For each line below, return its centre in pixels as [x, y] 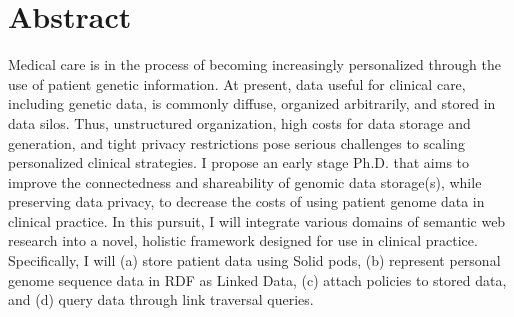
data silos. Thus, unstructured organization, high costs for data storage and [239, 122]
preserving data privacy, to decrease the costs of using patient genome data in [246, 201]
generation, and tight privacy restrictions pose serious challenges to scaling [236, 142]
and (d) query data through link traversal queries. [161, 299]
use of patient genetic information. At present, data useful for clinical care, [237, 83]
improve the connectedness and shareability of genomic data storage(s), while [245, 181]
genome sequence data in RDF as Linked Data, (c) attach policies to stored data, [257, 279]
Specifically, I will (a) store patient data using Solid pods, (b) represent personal [254, 260]
